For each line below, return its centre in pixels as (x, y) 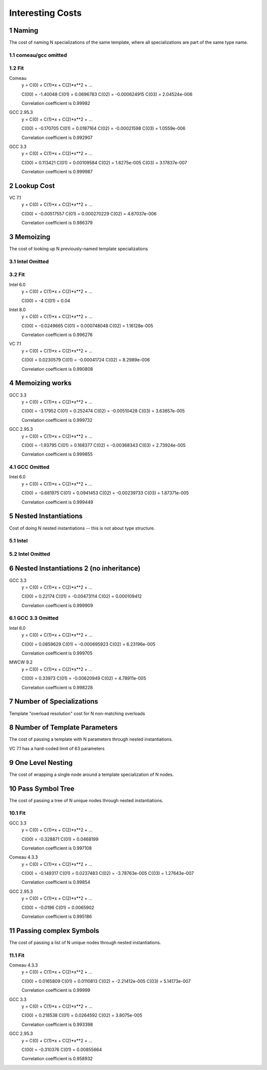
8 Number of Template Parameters (64, 728)
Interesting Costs (45, 13)
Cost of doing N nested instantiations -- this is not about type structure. (82, 528)
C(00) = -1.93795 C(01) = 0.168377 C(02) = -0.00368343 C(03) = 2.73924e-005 (104, 445)
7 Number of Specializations (54, 701)
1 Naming (24, 30)
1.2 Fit (17, 68)
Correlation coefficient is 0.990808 (57, 369)
